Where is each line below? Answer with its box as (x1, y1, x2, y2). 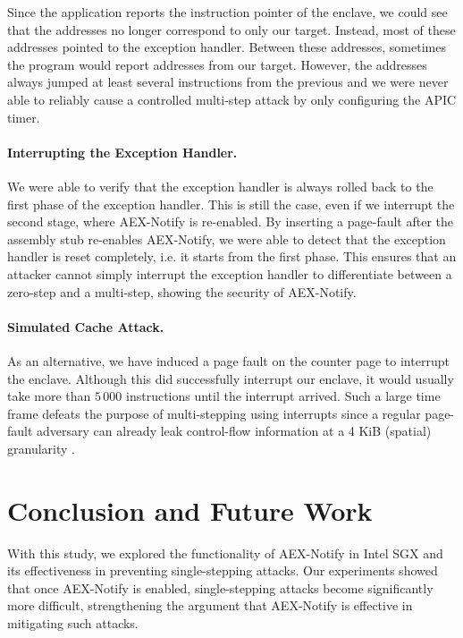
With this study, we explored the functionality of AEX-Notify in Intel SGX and (7, 543, 443, 562)
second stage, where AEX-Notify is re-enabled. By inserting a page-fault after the (7, 212, 453, 231)
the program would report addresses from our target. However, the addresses (7, 55, 427, 73)
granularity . (7, 438, 75, 457)
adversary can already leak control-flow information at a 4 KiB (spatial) (37, 421, 432, 440)
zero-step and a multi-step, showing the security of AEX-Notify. (7, 282, 357, 301)
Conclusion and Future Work (7, 491, 373, 528)
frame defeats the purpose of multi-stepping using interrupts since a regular (7, 404, 421, 422)
